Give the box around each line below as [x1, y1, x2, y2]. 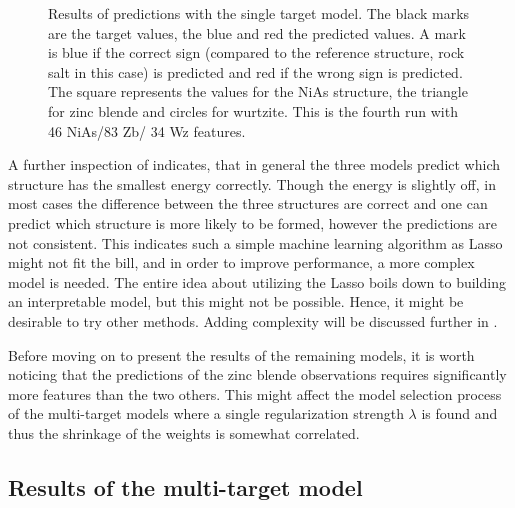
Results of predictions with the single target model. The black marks [48, 3, 470, 23]
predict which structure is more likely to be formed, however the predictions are [8, 212, 497, 233]
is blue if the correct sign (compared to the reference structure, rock [48, 42, 465, 63]
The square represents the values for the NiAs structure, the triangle [48, 81, 468, 102]
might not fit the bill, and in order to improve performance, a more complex [8, 252, 475, 273]
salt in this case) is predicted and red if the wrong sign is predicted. [48, 61, 463, 82]
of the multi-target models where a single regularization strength [8, 403, 404, 424]
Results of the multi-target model [8, 471, 363, 502]
